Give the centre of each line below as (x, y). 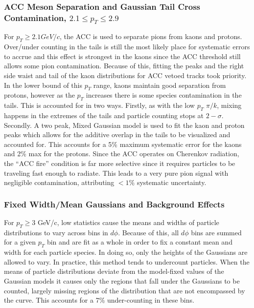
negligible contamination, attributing (59, 182)
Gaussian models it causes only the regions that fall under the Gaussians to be (122, 280)
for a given (20, 242)
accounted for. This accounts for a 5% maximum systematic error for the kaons (123, 144)
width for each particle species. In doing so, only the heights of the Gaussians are (126, 252)
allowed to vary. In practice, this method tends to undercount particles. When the (127, 261)
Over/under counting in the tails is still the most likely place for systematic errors (127, 47)
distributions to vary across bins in (56, 232)
